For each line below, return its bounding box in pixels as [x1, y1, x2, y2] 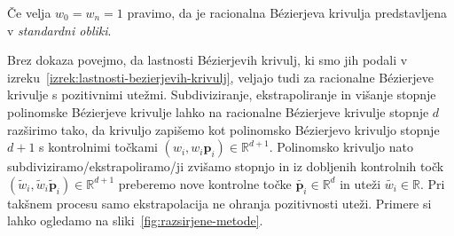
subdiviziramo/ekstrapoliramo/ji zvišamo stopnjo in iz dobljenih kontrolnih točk [7, 157, 444, 176]
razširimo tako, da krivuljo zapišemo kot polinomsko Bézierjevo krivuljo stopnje [7, 120, 440, 138]
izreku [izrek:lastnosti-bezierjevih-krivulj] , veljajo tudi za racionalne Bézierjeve [7, 67, 434, 86]
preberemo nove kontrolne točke [118, 174, 292, 193]
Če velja [7, 4, 51, 21]
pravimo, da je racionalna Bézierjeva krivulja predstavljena [127, 4, 448, 21]
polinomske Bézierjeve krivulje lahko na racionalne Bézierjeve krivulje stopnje [7, 102, 429, 121]
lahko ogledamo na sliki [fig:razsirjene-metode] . [7, 211, 263, 230]
